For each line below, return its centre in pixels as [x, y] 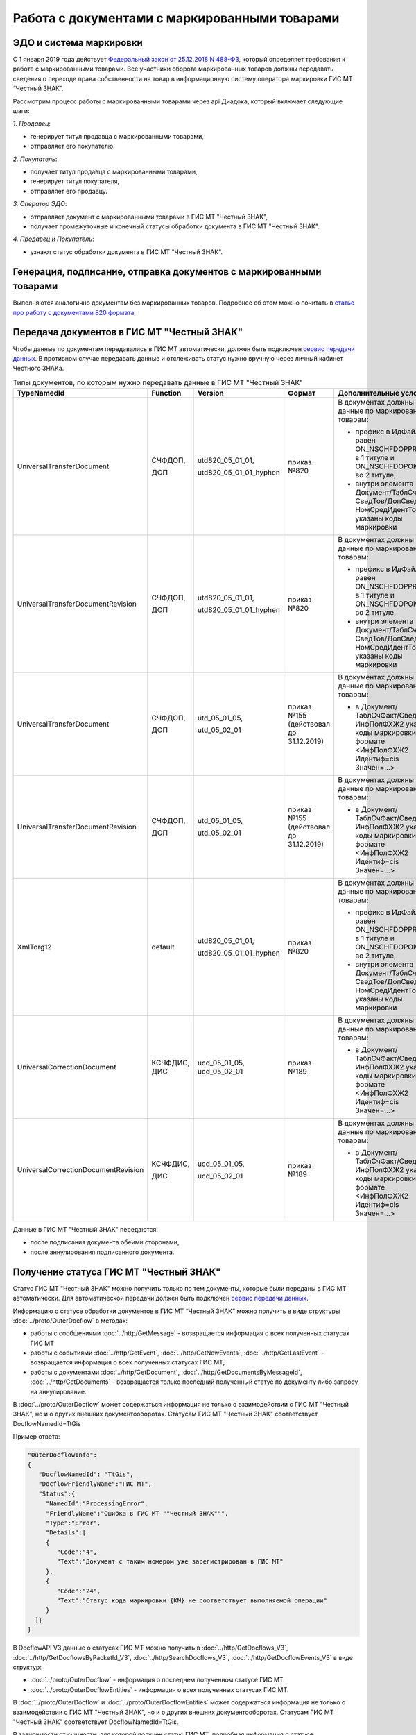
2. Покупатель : [35, 159]
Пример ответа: [36, 1437]
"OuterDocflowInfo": [62, 1455]
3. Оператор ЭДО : [40, 204]
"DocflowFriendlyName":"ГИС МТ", [95, 1484]
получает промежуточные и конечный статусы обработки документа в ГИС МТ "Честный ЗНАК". [175, 226]
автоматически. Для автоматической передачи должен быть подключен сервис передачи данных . [161, 1298]
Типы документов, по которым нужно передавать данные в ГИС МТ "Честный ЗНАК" [158, 382]
